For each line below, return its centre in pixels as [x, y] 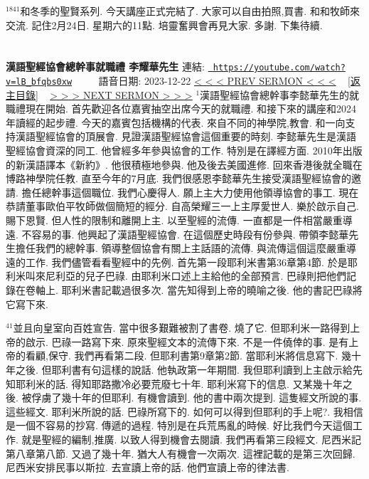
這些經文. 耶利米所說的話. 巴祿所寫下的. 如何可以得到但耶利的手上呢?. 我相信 [184, 411]
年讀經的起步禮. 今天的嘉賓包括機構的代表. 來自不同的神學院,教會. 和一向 [176, 122]
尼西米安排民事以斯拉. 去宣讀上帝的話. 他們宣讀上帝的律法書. [148, 467]
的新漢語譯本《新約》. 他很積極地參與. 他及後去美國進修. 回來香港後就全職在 [184, 164]
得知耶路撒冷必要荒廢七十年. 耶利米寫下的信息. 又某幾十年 [207, 383]
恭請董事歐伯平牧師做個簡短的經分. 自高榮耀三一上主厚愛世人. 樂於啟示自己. [182, 206]
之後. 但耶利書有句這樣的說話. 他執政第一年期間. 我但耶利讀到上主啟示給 [184, 369]
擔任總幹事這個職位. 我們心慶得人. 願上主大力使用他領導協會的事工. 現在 [190, 192]
